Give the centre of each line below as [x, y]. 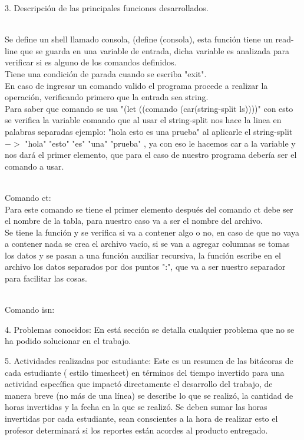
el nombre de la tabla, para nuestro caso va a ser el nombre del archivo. [134, 221]
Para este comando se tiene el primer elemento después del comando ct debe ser [149, 209]
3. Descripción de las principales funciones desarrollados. [107, 8]
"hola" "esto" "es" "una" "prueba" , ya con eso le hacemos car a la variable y [160, 143]
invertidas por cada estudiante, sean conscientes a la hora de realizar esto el [141, 418]
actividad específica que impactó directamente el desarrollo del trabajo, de [139, 384]
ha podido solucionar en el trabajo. [68, 341]
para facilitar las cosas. [46, 278]
